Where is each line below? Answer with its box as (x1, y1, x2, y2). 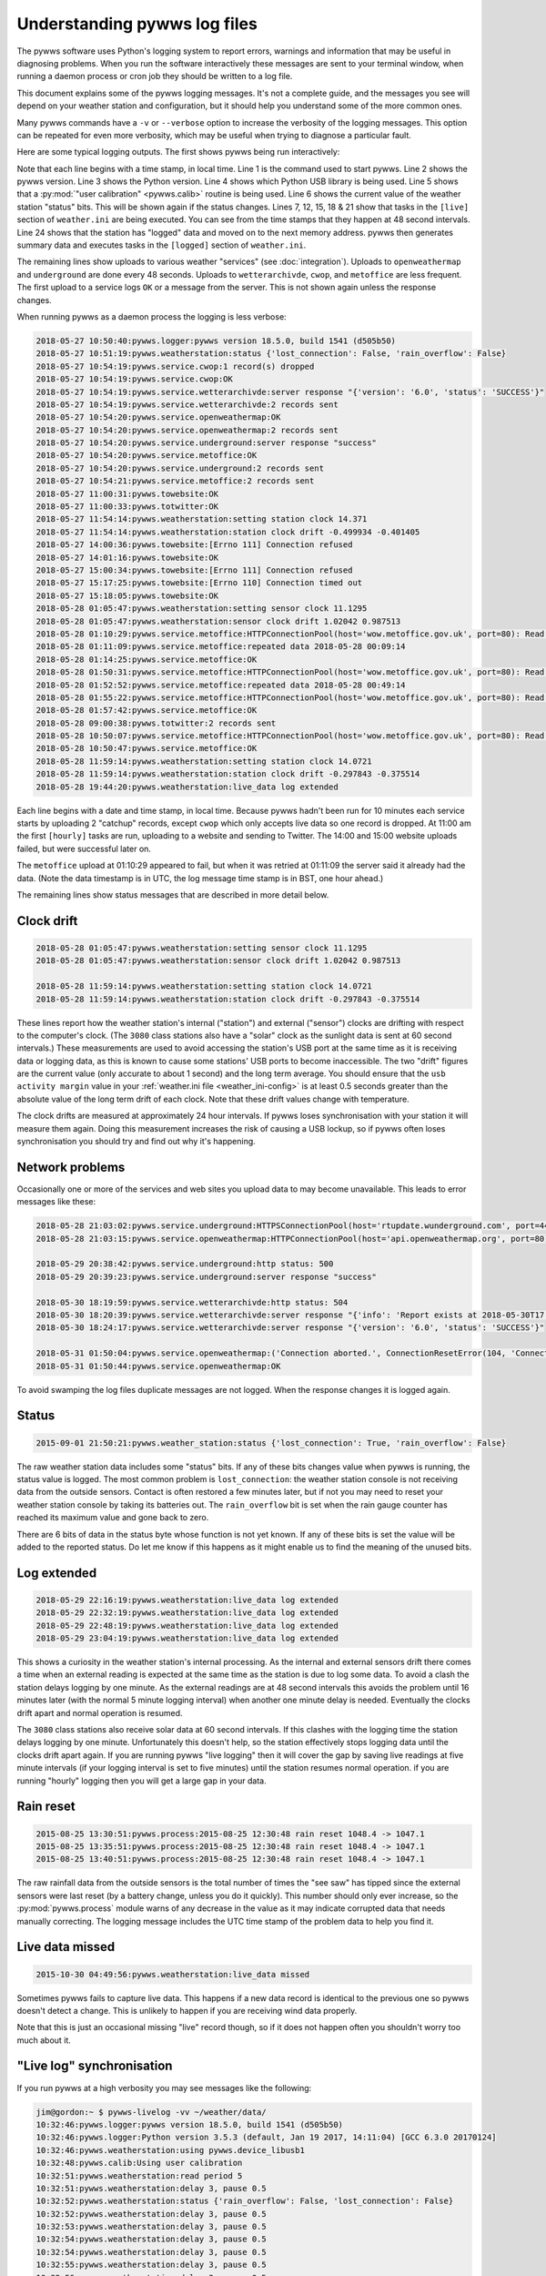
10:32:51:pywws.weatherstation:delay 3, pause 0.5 (35, 2183, 268, 2193)
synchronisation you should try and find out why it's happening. (16, 1136, 257, 1147)
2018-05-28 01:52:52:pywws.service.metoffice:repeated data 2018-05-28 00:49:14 (35, 679, 406, 690)
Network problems (16, 1159, 126, 1174)
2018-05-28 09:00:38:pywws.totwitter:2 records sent (35, 717, 277, 728)
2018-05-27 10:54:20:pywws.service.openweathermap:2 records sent (35, 424, 339, 435)
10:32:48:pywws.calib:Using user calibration (35, 2158, 243, 2169)
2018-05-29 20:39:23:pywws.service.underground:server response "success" (35, 1271, 378, 1282)
